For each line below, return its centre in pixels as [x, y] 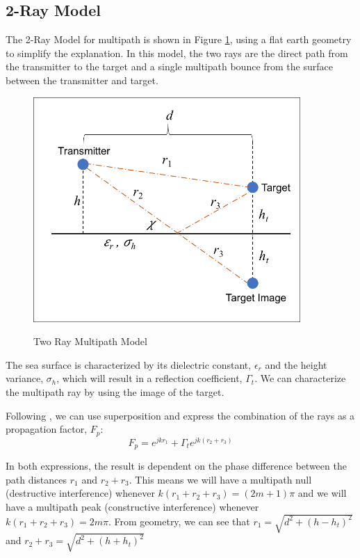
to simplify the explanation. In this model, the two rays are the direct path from [177, 53]
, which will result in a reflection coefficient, [149, 378]
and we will [322, 493]
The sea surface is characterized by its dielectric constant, [129, 364]
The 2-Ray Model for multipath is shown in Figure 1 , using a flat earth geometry [179, 39]
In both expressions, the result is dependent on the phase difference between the [176, 466]
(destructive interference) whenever [80, 493]
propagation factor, [47, 429]
